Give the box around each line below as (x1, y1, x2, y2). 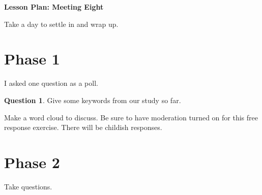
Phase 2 (4, 151, 60, 172)
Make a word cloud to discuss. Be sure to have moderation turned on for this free (4, 112, 258, 122)
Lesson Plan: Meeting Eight (4, 2, 104, 12)
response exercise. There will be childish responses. (4, 122, 162, 133)
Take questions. (4, 181, 52, 191)
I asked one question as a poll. (4, 78, 98, 88)
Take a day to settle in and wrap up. (4, 18, 119, 29)
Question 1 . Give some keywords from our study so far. (4, 94, 181, 105)
